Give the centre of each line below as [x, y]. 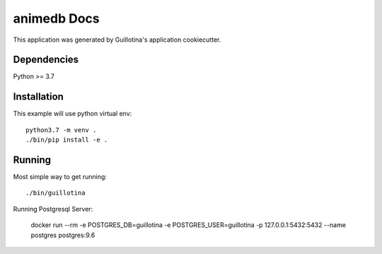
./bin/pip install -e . [67, 140]
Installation [38, 97]
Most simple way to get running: [60, 177]
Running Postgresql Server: [53, 209]
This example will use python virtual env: [73, 114]
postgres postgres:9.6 [63, 235]
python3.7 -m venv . [61, 130]
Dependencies [46, 60]
